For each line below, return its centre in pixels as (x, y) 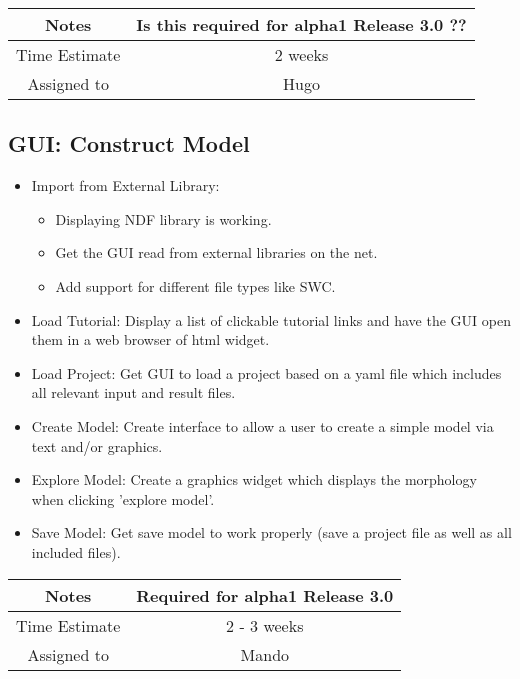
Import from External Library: (125, 185)
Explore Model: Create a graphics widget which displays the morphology (254, 479)
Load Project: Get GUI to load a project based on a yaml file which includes (266, 372)
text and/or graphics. (97, 445)
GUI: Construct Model (129, 143)
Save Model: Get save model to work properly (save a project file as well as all (271, 532)
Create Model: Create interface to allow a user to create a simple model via (262, 425)
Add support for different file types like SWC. (195, 285)
